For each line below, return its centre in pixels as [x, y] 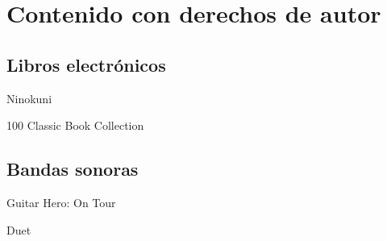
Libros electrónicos [86, 64]
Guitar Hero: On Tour [61, 202]
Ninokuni [29, 98]
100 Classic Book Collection [75, 125]
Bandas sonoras [73, 169]
